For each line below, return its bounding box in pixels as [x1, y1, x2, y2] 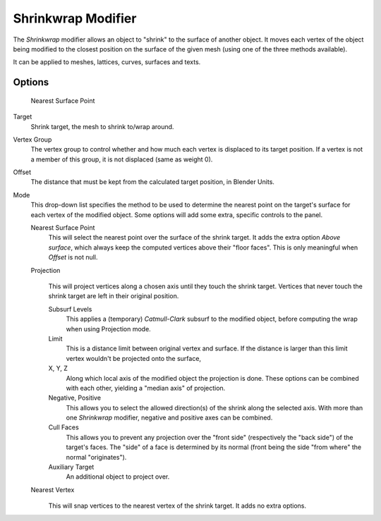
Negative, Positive [48, 393, 102, 402]
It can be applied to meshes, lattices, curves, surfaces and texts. [13, 58, 201, 66]
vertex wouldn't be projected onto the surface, [66, 354, 201, 362]
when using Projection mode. [66, 324, 151, 333]
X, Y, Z [48, 364, 68, 373]
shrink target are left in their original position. [48, 292, 179, 300]
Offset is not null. [48, 253, 98, 262]
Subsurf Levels [48, 305, 92, 313]
